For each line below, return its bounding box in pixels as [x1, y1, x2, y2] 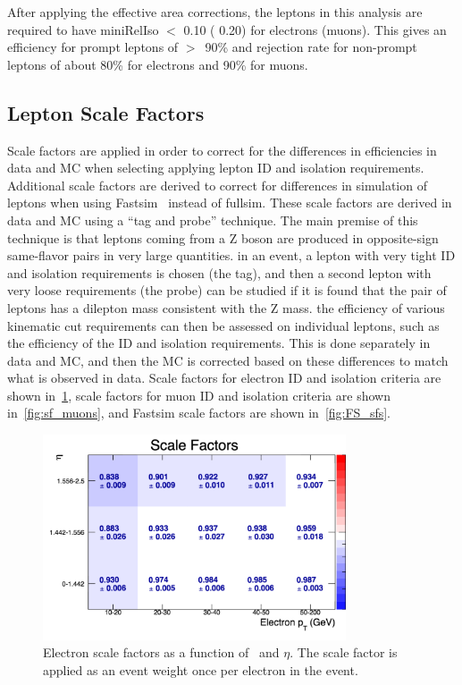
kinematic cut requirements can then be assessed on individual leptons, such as [7, 316, 440, 334]
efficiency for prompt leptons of [7, 38, 179, 56]
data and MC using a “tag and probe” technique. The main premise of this [7, 210, 418, 229]
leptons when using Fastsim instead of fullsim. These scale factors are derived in [7, 193, 452, 212]
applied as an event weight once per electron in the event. [43, 660, 358, 679]
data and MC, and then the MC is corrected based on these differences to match [7, 351, 449, 369]
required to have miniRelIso [7, 20, 159, 38]
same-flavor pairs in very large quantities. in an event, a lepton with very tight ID [7, 246, 456, 265]
